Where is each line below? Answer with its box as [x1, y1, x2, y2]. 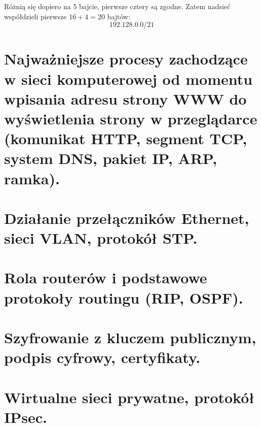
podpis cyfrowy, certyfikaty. [4, 347, 201, 368]
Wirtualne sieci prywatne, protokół [4, 386, 255, 407]
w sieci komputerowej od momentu [4, 68, 253, 89]
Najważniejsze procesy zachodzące [4, 48, 248, 69]
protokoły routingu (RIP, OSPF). [4, 287, 243, 308]
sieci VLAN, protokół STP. [4, 227, 198, 248]
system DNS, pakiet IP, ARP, [4, 148, 217, 169]
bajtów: [107, 11, 131, 21]
